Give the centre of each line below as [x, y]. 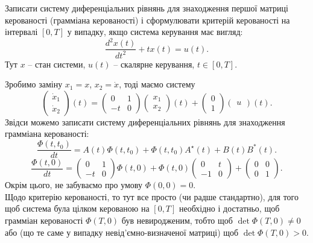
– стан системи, [57, 64]
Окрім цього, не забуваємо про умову [74, 185]
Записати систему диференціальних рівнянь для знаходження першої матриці [147, 8]
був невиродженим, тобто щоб [177, 220]
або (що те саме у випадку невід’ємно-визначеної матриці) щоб [122, 232]
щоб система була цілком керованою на [77, 208]
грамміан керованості [44, 220]
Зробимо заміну [34, 84]
